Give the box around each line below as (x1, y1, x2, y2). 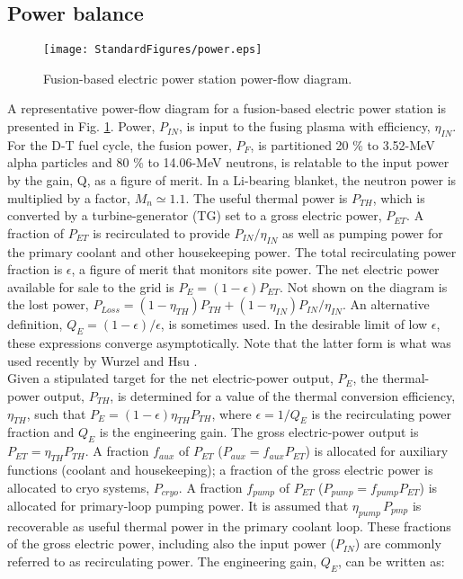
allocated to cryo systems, (7, 477, 150, 496)
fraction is (7, 260, 63, 279)
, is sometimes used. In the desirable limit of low (160, 315, 428, 334)
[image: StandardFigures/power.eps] (43, 43, 263, 57)
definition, (7, 315, 63, 334)
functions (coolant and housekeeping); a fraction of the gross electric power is (7, 459, 433, 478)
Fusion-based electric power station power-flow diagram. (43, 68, 352, 87)
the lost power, (7, 295, 89, 314)
